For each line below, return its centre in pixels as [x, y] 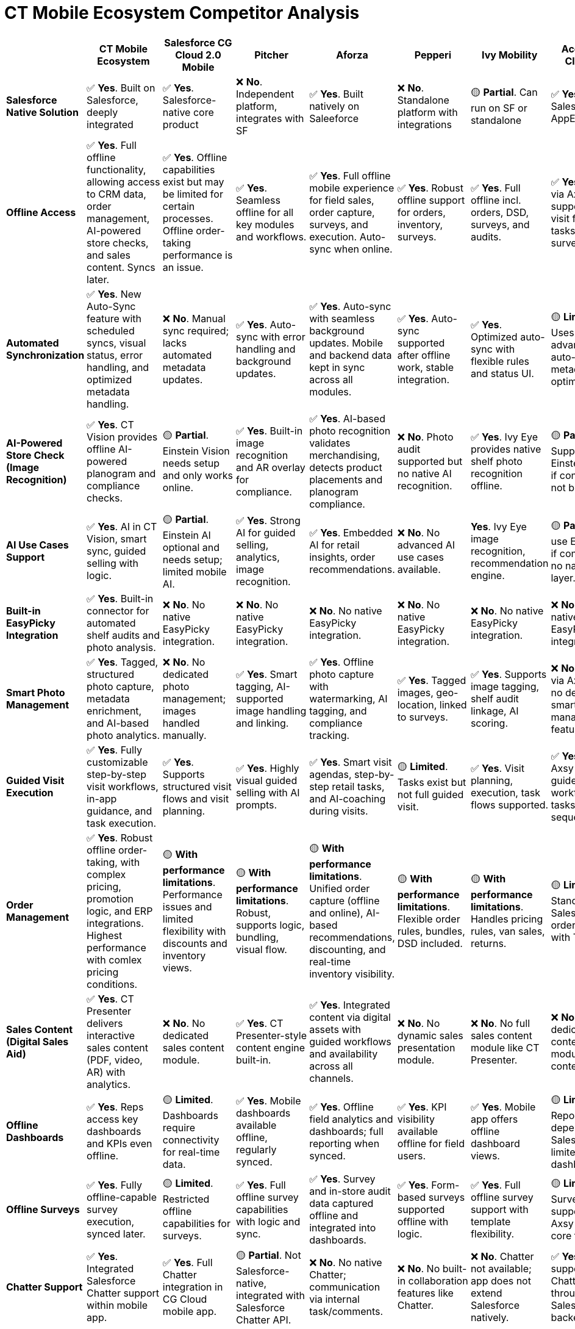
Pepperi [433, 55]
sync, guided [116, 551]
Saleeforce [334, 118]
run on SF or [499, 108]
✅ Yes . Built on [121, 88]
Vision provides [122, 437]
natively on [334, 106]
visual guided [267, 780]
